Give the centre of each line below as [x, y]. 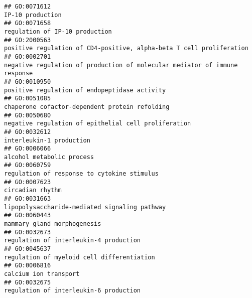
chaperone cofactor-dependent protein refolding [87, 107]
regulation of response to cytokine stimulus [81, 174]
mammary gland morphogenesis [53, 224]
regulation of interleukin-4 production [73, 241]
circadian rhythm [33, 190]
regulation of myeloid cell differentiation [80, 257]
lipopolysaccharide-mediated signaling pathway [85, 207]
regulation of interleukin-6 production [73, 291]
